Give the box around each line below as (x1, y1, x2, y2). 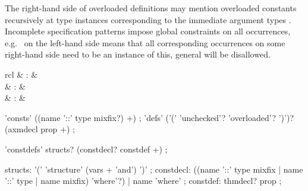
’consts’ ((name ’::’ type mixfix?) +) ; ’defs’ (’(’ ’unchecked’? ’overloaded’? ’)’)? (5, 111, 294, 123)
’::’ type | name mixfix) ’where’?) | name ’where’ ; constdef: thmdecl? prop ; (5, 174, 282, 187)
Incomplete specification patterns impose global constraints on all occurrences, (5, 25, 291, 37)
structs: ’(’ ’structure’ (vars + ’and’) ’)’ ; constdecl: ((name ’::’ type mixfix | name (5, 163, 303, 175)
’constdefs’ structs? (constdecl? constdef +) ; (5, 142, 168, 155)
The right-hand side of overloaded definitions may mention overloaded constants (5, 2, 297, 14)
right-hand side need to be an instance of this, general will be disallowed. (5, 48, 271, 61)
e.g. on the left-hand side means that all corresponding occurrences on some (5, 36, 285, 49)
